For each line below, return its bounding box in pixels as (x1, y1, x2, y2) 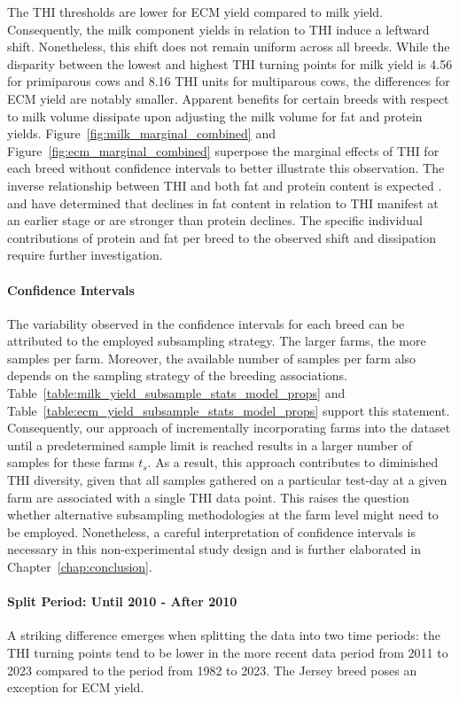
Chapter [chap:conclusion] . (7, 558, 152, 576)
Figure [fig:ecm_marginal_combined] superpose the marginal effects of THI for (7, 141, 440, 160)
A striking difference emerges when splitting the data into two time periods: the (7, 626, 440, 644)
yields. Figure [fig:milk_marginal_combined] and (7, 124, 276, 143)
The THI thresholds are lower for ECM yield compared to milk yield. (7, 3, 384, 20)
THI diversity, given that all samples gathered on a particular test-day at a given (7, 471, 447, 489)
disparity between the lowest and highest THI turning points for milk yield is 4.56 (7, 54, 453, 73)
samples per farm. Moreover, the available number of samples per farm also (7, 348, 416, 367)
